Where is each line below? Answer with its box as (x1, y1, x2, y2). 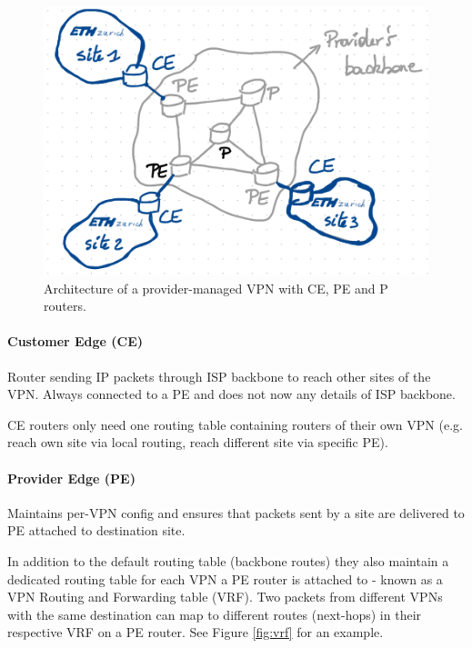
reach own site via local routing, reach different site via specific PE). (7, 433, 388, 452)
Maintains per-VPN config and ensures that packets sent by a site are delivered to (7, 503, 465, 522)
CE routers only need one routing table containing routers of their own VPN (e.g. (7, 414, 463, 434)
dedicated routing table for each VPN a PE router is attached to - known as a (7, 569, 443, 588)
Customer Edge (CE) (7, 332, 144, 351)
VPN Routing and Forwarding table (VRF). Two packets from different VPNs (7, 587, 443, 606)
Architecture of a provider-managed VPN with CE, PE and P (44, 278, 388, 297)
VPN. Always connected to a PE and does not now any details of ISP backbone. (7, 384, 456, 404)
